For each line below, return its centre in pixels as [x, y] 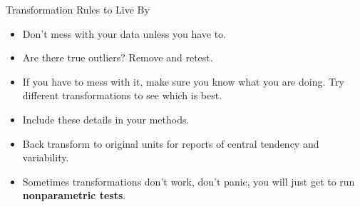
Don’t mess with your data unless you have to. [124, 33]
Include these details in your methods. [106, 119]
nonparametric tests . [74, 195]
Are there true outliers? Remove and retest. [118, 57]
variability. [46, 157]
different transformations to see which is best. [122, 95]
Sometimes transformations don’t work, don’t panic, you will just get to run [189, 181]
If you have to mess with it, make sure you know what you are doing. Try [183, 81]
